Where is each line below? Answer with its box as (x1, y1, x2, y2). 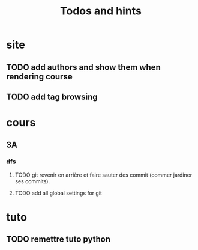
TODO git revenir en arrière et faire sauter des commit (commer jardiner (14, 171, 193, 178)
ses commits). (14, 177, 50, 184)
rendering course (6, 71, 73, 82)
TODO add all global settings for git (14, 189, 102, 197)
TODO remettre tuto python (6, 234, 111, 245)
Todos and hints (59, 4, 142, 18)
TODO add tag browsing (6, 91, 98, 102)
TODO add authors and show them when (6, 62, 161, 72)
